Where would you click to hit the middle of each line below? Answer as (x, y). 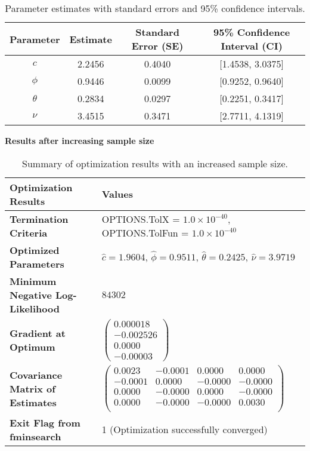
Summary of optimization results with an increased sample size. (155, 163)
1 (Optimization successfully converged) (185, 429)
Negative (31, 294)
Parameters (37, 263)
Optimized (35, 250)
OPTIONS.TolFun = (145, 232)
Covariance (36, 375)
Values (117, 194)
